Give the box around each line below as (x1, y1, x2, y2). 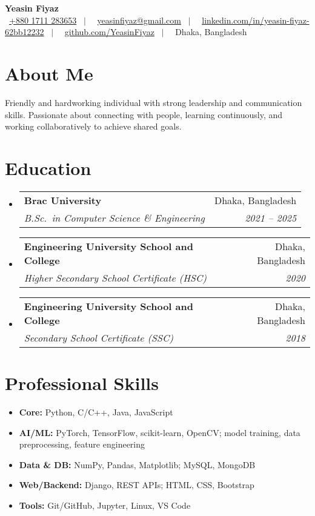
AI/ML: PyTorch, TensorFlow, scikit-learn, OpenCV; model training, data (19, 426, 300, 438)
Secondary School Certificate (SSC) (24, 330, 173, 345)
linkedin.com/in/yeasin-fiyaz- (202, 13, 310, 26)
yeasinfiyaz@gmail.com (97, 13, 181, 26)
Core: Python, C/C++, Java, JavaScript (19, 405, 173, 418)
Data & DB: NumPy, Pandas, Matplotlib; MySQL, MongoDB (19, 458, 256, 471)
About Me (5, 61, 93, 85)
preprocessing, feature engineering (19, 438, 145, 451)
